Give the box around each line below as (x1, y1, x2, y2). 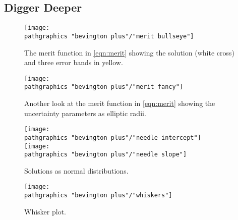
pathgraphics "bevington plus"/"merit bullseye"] (24, 32, 194, 40)
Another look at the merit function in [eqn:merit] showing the (24, 98, 215, 108)
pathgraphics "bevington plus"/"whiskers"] (24, 192, 172, 199)
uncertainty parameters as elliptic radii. (24, 107, 146, 118)
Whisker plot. (24, 206, 66, 216)
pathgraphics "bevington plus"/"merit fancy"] (24, 83, 183, 91)
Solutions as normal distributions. (24, 165, 129, 176)
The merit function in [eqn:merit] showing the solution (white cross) (24, 47, 234, 58)
